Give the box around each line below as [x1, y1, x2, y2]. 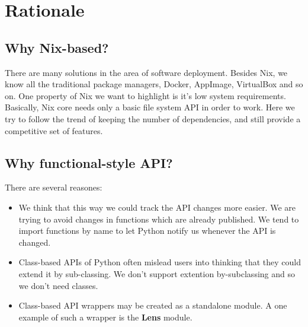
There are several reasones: [5, 181, 102, 193]
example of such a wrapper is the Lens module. [18, 310, 192, 323]
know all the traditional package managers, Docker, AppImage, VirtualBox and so [5, 78, 303, 90]
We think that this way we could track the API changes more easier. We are [18, 201, 296, 213]
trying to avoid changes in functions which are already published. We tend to [18, 212, 299, 225]
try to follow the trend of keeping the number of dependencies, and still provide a [5, 112, 301, 125]
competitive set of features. [5, 124, 103, 136]
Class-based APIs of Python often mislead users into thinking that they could [18, 256, 301, 268]
